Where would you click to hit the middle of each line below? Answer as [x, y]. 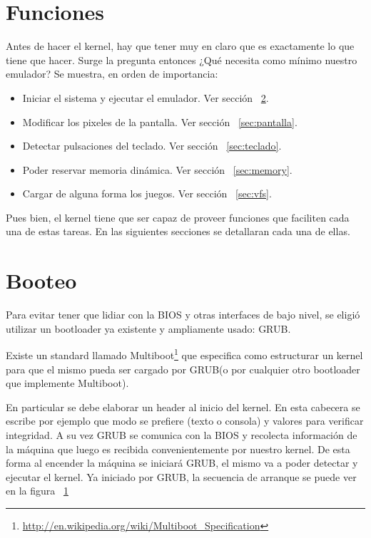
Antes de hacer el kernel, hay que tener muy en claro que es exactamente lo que [180, 46]
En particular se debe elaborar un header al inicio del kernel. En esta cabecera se [183, 407]
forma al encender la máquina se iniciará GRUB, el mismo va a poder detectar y [182, 463]
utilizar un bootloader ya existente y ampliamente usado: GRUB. [148, 328]
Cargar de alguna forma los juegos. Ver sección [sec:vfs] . [147, 193]
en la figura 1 [37, 491]
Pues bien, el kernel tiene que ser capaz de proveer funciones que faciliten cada [178, 217]
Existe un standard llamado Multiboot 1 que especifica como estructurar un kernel [184, 354]
